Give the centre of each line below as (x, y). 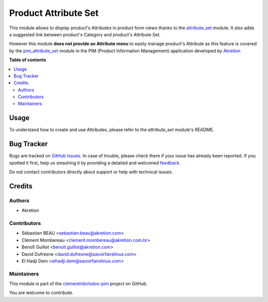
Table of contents (28, 60)
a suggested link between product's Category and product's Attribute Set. (85, 34)
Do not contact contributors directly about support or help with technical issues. (91, 172)
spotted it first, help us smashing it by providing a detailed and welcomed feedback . (95, 163)
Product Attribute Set (54, 13)
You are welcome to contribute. (41, 293)
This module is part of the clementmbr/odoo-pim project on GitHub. (78, 284)
